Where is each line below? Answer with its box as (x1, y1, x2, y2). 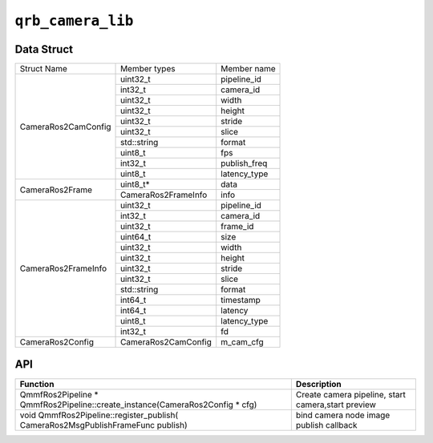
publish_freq (221, 158, 268, 169)
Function (19, 378, 55, 389)
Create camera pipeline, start (295, 389, 407, 400)
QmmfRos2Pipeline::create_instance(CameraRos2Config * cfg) (19, 399, 257, 410)
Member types (120, 63, 176, 75)
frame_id (221, 221, 254, 232)
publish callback (295, 419, 358, 430)
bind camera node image (295, 409, 391, 421)
